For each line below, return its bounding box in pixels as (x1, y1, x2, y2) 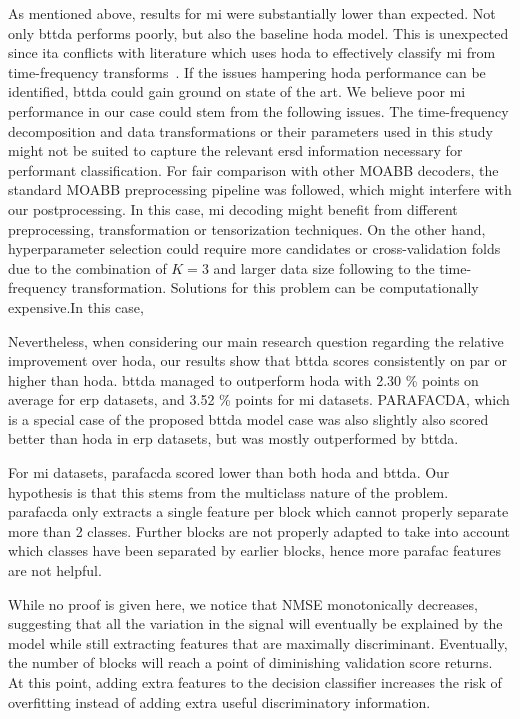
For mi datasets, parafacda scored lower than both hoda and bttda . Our (8, 462, 450, 483)
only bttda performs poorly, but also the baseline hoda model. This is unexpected (8, 22, 509, 43)
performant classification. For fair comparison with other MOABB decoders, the (8, 159, 499, 180)
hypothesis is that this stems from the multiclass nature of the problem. (8, 481, 449, 502)
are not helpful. (8, 560, 102, 581)
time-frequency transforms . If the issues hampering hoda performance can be (8, 61, 486, 82)
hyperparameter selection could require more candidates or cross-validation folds (8, 238, 501, 259)
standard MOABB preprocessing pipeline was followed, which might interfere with (8, 179, 512, 200)
